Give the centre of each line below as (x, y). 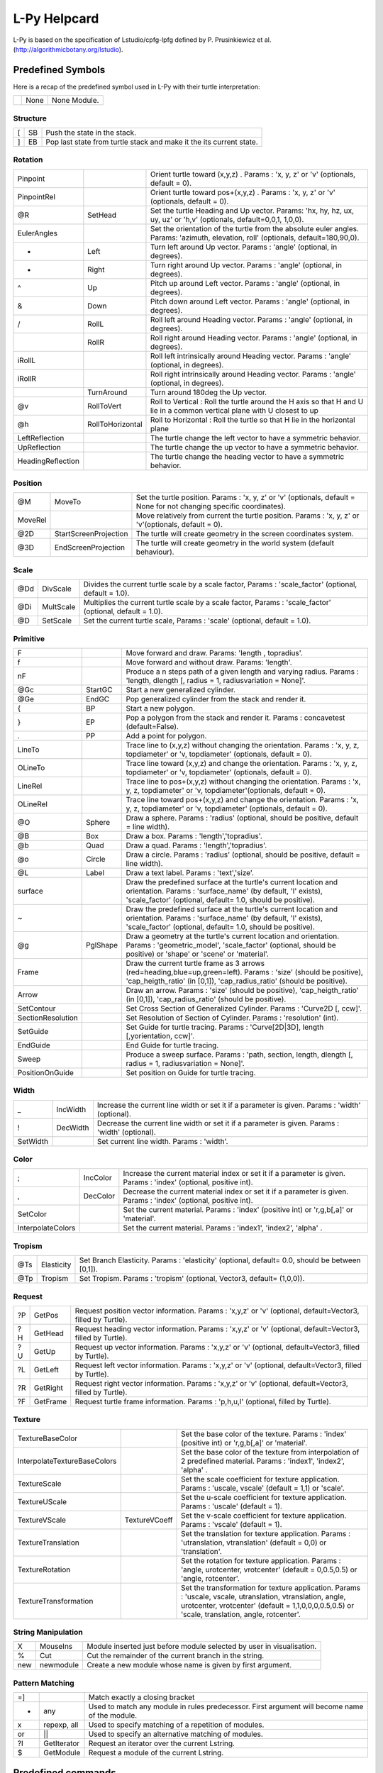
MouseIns (56, 1647)
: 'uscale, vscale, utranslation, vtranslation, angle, (263, 1596)
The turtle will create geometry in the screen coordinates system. (245, 534)
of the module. (113, 1716)
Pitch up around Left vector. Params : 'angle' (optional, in (245, 283)
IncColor (98, 1178)
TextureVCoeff (149, 1520)
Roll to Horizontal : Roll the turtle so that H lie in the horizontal (252, 420)
